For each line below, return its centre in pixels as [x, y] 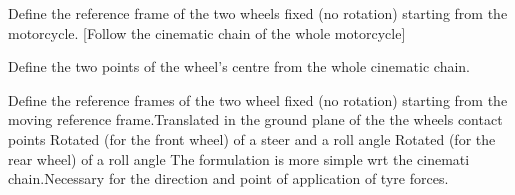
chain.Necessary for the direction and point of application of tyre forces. [228, 178]
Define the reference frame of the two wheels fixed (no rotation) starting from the [258, 13]
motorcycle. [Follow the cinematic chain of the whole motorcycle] [207, 32]
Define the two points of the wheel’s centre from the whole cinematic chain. [239, 66]
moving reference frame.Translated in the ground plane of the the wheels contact [255, 119]
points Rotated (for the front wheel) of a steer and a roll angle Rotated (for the [252, 138]
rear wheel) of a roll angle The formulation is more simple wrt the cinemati [239, 158]
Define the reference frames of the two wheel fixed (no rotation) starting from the [258, 99]
